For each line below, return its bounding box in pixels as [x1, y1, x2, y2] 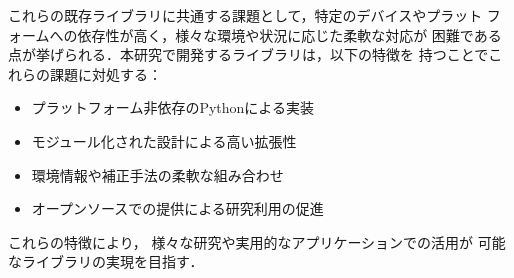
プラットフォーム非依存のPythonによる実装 [31, 97, 314, 118]
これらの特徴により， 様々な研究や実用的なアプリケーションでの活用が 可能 [8, 231, 506, 252]
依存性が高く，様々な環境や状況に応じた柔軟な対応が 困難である [77, 24, 502, 45]
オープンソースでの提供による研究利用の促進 [31, 198, 324, 219]
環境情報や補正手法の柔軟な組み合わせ [31, 164, 284, 185]
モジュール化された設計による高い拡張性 [31, 130, 297, 151]
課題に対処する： [49, 63, 162, 84]
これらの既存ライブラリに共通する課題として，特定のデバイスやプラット [8, 5, 483, 25]
